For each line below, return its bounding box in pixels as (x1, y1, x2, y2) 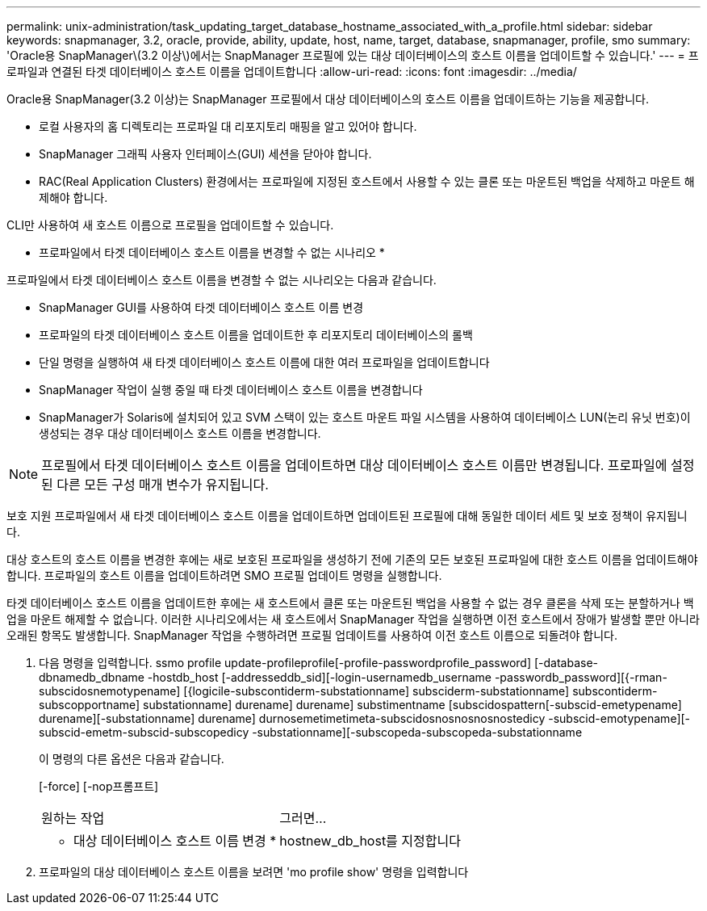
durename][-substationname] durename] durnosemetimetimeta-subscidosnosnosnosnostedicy (39, 712, 546, 725)
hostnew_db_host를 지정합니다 (279, 833, 461, 849)
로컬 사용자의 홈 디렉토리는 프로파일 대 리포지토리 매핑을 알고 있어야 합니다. (39, 120, 417, 133)
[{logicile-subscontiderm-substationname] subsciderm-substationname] (183, 684, 570, 698)
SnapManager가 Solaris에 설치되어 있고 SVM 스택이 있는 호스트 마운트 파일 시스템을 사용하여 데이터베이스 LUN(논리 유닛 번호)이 (39, 410, 691, 424)
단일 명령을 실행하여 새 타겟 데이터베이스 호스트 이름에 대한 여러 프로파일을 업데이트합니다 (39, 355, 490, 369)
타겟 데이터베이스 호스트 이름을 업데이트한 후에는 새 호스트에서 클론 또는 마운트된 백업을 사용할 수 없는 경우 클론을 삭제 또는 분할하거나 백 (6, 596, 694, 610)
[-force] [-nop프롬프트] (39, 779, 159, 793)
